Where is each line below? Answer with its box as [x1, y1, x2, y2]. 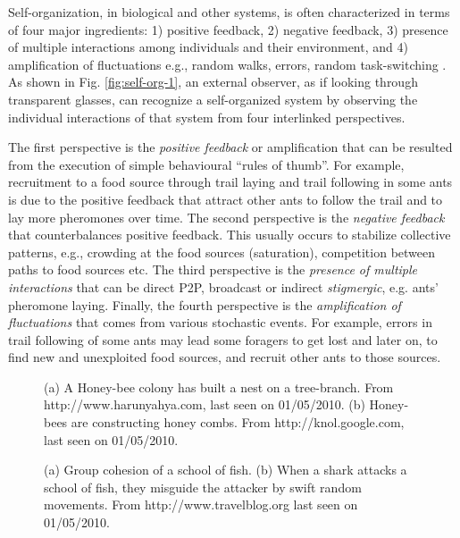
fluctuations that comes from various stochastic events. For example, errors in [8, 313, 432, 332]
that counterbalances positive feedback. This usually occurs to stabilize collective [8, 225, 451, 244]
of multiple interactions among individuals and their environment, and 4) [8, 38, 408, 56]
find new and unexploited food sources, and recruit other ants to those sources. [8, 348, 441, 366]
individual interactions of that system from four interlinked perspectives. [8, 107, 406, 126]
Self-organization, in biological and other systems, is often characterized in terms [8, 3, 450, 21]
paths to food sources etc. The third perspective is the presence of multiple [8, 260, 418, 279]
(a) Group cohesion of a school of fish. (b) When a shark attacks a [44, 460, 407, 479]
